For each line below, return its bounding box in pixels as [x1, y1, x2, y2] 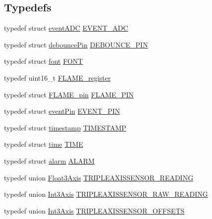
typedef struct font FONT [4, 56, 83, 66]
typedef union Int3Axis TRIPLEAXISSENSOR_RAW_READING [4, 189, 208, 199]
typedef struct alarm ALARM [4, 155, 95, 166]
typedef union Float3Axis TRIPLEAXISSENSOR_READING [4, 172, 194, 182]
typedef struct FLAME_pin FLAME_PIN [4, 89, 134, 99]
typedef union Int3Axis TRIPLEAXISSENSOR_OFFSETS [4, 205, 185, 216]
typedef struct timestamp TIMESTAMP [4, 122, 126, 132]
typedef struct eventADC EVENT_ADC [4, 23, 128, 33]
